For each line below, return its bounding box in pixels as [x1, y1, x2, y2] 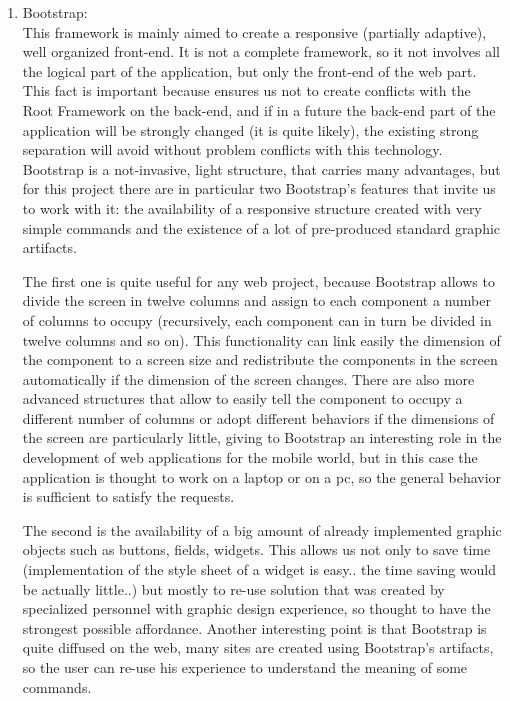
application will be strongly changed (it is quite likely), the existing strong [22, 119, 479, 140]
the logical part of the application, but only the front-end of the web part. [22, 60, 477, 81]
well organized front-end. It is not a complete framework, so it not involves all [22, 41, 500, 62]
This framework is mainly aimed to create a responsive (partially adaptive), [22, 21, 487, 42]
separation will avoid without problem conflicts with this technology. [22, 139, 443, 160]
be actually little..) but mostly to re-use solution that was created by [22, 578, 445, 599]
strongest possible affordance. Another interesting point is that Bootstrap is [22, 617, 487, 638]
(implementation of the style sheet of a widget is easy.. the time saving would [22, 559, 497, 580]
